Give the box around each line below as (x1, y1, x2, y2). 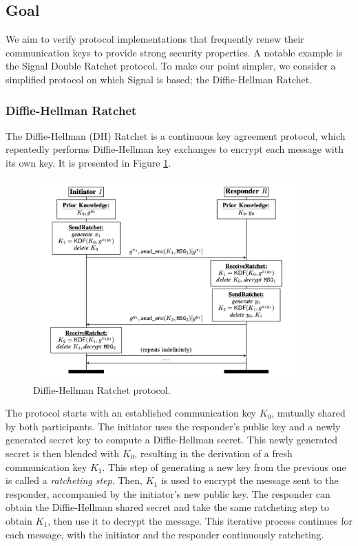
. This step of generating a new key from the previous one (102, 459, 346, 474)
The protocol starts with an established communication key (6, 406, 256, 420)
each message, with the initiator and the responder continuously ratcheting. (6, 527, 324, 541)
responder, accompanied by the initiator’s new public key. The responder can (6, 486, 330, 501)
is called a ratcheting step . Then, (6, 473, 143, 487)
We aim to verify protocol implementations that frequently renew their (6, 32, 304, 46)
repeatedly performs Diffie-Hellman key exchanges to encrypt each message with (6, 142, 344, 156)
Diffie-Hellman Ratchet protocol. (33, 382, 171, 397)
